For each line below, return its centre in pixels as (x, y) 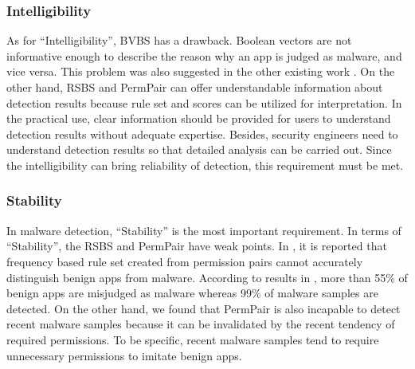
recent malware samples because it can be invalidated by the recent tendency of (201, 324)
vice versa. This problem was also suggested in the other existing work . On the (201, 71)
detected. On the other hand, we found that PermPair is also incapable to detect (204, 308)
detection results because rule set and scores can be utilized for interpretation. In (204, 102)
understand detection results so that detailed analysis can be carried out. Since (199, 149)
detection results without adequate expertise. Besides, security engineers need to (202, 133)
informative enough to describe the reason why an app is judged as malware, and (204, 55)
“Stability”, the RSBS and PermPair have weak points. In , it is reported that (197, 246)
